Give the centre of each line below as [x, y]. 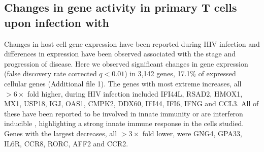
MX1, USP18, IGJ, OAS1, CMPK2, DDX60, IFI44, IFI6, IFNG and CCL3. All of [131, 103]
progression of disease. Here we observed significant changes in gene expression [126, 63]
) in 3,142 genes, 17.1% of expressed [180, 73]
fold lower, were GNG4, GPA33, [192, 133]
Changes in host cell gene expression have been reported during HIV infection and [132, 43]
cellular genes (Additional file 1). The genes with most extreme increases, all [123, 83]
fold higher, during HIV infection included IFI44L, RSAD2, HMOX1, [135, 93]
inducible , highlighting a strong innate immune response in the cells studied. [124, 123]
